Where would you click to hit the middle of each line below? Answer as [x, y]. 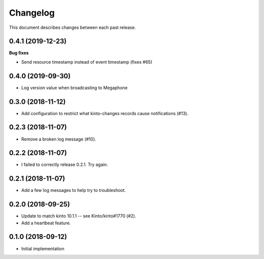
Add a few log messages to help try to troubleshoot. [74, 190]
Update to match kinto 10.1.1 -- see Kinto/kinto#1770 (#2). [79, 216]
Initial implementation [43, 248]
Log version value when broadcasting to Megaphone [75, 88]
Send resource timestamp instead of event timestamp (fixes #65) [87, 62]
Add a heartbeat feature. [46, 223]
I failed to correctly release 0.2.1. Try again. [65, 165]
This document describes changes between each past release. [73, 27]
